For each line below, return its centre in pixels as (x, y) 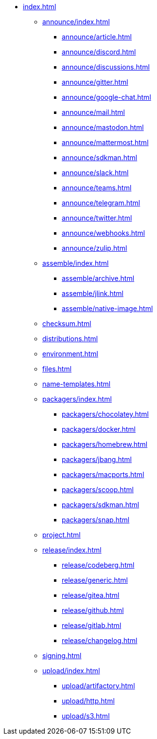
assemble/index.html (76, 263)
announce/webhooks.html (104, 233)
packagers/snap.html (96, 520)
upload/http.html (88, 701)
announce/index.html (76, 22)
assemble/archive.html (98, 278)
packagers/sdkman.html (101, 505)
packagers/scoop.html (98, 490)
